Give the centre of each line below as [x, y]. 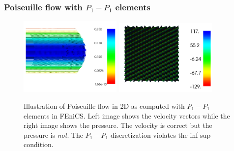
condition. [39, 144]
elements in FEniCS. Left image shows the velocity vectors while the [127, 115]
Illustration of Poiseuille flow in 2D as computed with [104, 106]
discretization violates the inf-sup [161, 135]
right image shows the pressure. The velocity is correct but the [118, 125]
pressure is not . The [54, 135]
